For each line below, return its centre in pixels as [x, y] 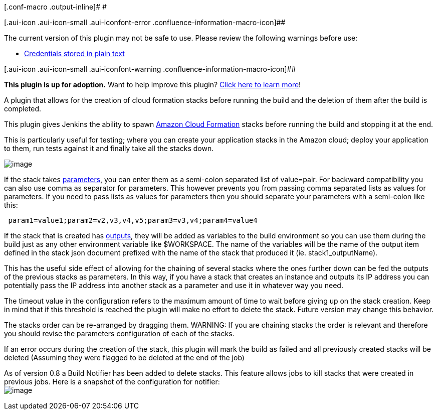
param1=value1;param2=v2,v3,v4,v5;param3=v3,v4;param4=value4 [133, 220]
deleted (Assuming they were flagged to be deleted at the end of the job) [124, 358]
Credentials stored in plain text [74, 53]
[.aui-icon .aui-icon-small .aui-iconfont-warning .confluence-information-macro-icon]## [150, 69]
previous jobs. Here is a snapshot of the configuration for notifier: [112, 382]
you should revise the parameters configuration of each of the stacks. [119, 333]
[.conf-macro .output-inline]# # [55, 7]
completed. [23, 109]
